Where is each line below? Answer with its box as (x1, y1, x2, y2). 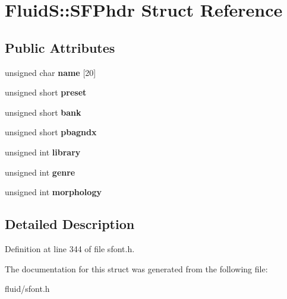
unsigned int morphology (5, 186, 102, 198)
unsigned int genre (5, 166, 75, 178)
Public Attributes (5, 38, 115, 56)
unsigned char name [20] (5, 66, 96, 78)
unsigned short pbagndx (5, 126, 97, 138)
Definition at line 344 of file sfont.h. (5, 242, 135, 255)
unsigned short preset (5, 86, 87, 98)
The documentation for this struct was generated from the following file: (5, 262, 268, 275)
